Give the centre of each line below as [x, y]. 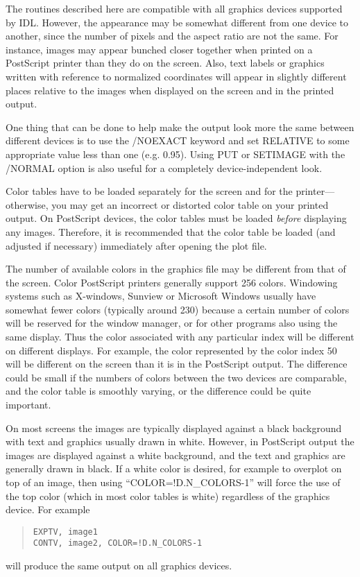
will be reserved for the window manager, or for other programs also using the [172, 323]
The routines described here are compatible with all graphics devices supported [174, 8]
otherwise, [27, 204]
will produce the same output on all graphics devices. [119, 566]
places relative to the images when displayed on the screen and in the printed [170, 90]
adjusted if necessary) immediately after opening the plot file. [136, 245]
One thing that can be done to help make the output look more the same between [180, 127]
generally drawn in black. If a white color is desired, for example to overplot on [174, 468]
